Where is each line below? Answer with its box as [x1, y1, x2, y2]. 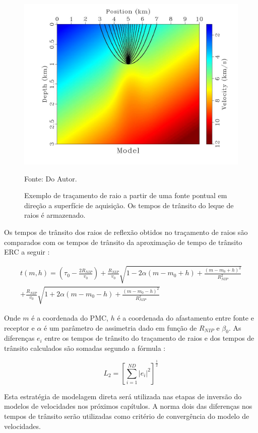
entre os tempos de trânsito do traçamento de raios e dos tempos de [44, 333, 254, 343]
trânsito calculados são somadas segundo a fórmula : [4, 342, 166, 353]
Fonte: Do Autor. [24, 173, 77, 183]
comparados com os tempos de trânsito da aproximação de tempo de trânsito [4, 236, 242, 247]
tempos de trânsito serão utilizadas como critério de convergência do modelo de [4, 411, 249, 421]
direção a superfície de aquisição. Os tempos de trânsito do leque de [24, 200, 234, 210]
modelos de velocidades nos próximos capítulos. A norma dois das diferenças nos [4, 401, 252, 411]
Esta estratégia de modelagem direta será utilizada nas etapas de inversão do [4, 391, 242, 401]
